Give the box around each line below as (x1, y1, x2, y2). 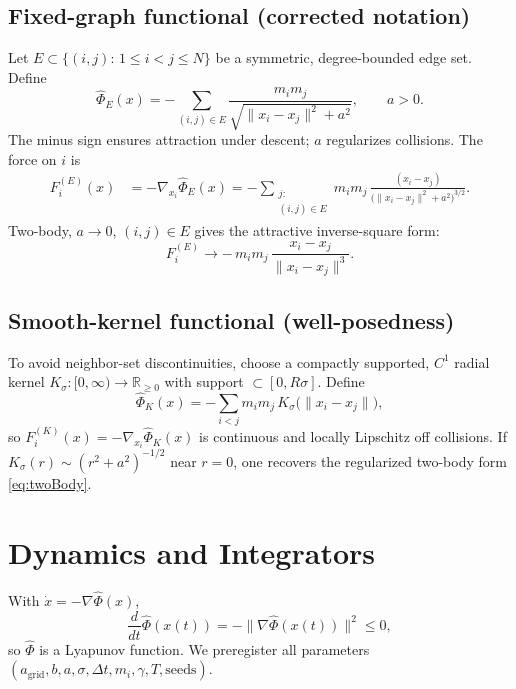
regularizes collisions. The (326, 129, 483, 150)
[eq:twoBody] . (8, 472, 92, 493)
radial (454, 351, 490, 372)
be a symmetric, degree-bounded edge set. (215, 47, 472, 68)
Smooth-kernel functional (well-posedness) (8, 304, 455, 335)
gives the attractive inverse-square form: (194, 220, 440, 241)
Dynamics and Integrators (8, 531, 375, 572)
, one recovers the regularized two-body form (233, 450, 507, 471)
